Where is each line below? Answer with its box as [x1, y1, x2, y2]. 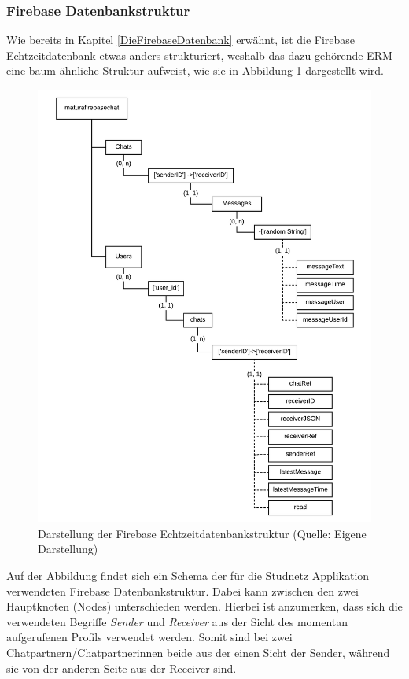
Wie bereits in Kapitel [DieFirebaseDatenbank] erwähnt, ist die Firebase [6, 31, 356, 48]
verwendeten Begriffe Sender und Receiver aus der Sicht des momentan [6, 613, 348, 629]
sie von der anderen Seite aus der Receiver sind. [6, 659, 237, 676]
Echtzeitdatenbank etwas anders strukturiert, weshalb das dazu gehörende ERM [6, 46, 392, 63]
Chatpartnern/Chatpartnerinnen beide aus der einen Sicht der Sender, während [6, 644, 390, 661]
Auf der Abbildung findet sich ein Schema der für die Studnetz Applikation [6, 567, 370, 584]
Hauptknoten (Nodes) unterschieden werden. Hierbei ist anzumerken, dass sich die [6, 598, 403, 614]
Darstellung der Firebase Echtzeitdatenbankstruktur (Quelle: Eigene [38, 525, 367, 541]
